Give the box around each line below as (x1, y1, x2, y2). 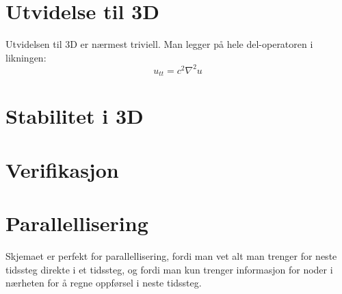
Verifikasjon (5, 155, 119, 183)
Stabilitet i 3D (5, 102, 144, 130)
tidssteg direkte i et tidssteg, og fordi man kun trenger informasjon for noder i (5, 262, 333, 276)
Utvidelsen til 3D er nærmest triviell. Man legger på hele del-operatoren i (5, 37, 313, 51)
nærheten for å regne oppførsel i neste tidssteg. (5, 276, 202, 290)
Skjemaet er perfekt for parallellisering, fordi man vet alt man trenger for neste (5, 249, 337, 263)
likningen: (5, 50, 47, 64)
